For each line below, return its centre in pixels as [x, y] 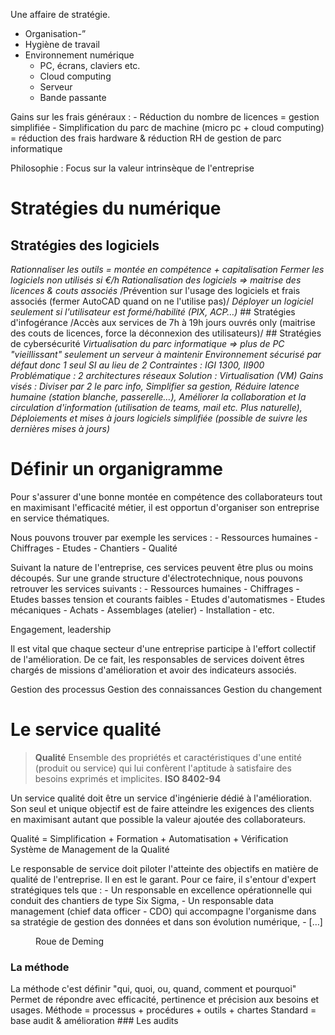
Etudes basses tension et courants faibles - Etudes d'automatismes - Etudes [168, 599]
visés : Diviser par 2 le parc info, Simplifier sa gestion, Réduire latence [155, 386]
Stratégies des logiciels [85, 245]
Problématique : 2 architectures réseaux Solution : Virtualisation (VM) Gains [167, 375]
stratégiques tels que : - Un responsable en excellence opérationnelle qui [161, 890]
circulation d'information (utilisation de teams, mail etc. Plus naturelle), [156, 407]
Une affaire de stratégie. [60, 14]
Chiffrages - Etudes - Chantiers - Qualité [94, 548]
